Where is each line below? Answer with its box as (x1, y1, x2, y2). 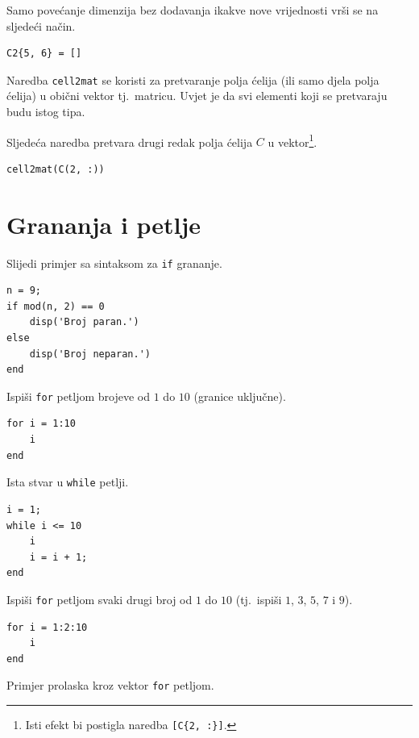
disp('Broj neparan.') (29, 348, 151, 360)
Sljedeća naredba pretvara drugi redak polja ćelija (6, 133, 253, 150)
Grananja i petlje (6, 207, 201, 240)
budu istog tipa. (6, 103, 85, 120)
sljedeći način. (6, 17, 76, 34)
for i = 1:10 (6, 418, 76, 430)
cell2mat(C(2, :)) (6, 163, 105, 175)
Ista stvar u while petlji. (6, 473, 129, 490)
